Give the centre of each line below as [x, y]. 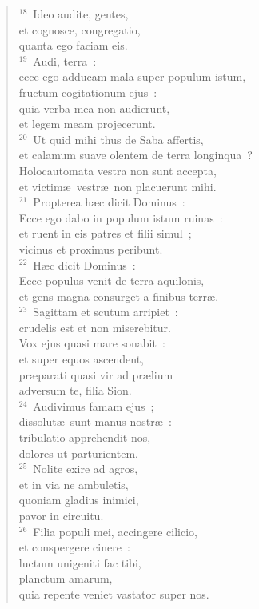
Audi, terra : [65, 60]
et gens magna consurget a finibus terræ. [119, 296]
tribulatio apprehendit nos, [85, 437]
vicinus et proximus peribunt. [91, 248]
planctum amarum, [66, 578]
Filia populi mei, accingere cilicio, [115, 531]
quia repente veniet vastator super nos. [114, 593]
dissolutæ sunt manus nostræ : [95, 421]
